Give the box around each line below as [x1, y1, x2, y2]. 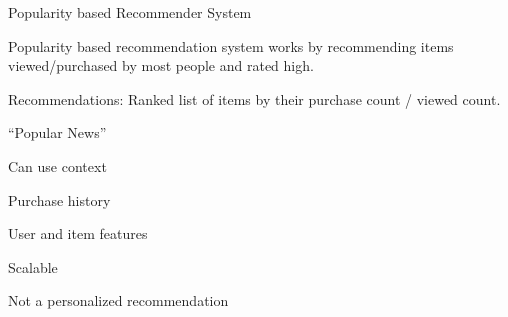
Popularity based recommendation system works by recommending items [8, 35, 454, 56]
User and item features [8, 223, 148, 244]
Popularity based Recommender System [8, 2, 252, 22]
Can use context [8, 155, 107, 176]
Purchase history [8, 189, 111, 210]
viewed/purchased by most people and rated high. [8, 55, 314, 76]
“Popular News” [8, 122, 107, 143]
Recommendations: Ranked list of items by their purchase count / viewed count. [8, 88, 501, 109]
